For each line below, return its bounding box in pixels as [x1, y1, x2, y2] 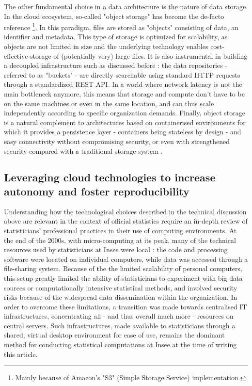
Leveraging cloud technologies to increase [4, 169, 216, 184]
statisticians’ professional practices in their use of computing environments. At [4, 225, 237, 235]
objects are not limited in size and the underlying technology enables [4, 41, 208, 51]
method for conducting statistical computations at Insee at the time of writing [4, 339, 237, 350]
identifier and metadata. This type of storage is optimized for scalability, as [4, 32, 228, 42]
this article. [4, 349, 38, 359]
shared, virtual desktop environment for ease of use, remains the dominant [4, 330, 225, 340]
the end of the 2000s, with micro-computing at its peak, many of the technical [4, 235, 236, 245]
